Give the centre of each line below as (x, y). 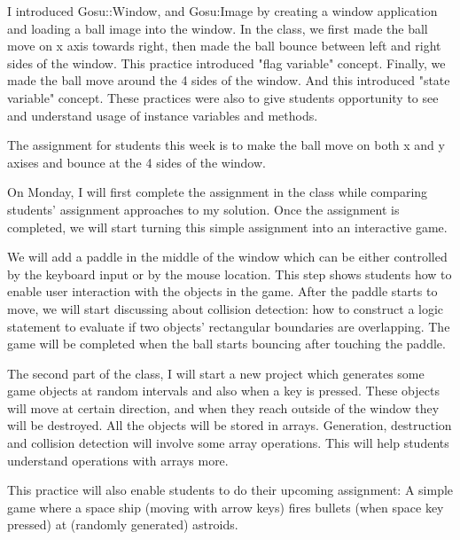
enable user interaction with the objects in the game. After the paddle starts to (222, 291)
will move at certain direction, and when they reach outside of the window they (223, 407)
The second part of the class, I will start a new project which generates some (216, 373)
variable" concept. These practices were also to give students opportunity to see (223, 97)
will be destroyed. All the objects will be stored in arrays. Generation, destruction (230, 425)
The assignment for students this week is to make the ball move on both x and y (226, 145)
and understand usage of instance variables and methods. (163, 115)
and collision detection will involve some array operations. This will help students (228, 443)
